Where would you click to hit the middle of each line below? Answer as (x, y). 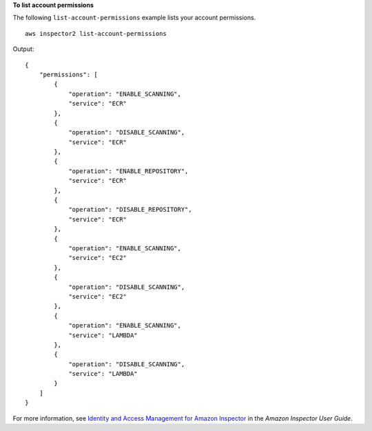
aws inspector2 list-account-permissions (96, 33)
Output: (23, 49)
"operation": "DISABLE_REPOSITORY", (130, 210)
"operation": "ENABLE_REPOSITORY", (128, 171)
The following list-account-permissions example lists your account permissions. (134, 18)
